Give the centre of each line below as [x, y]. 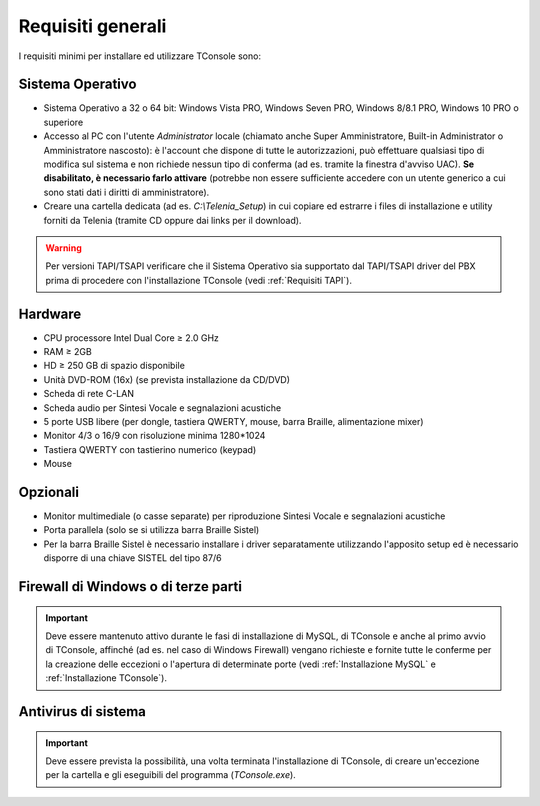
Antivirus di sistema [82, 711]
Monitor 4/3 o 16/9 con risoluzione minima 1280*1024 [154, 436]
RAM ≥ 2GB [67, 352]
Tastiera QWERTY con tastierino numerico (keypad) [150, 449]
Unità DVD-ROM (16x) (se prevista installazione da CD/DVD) [166, 379]
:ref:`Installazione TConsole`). [106, 678]
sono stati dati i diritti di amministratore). [126, 192]
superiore [63, 122]
